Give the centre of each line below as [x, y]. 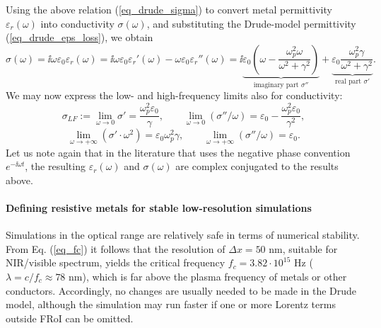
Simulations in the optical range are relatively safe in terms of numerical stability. [183, 235]
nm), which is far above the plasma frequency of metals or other [208, 276]
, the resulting [55, 166]
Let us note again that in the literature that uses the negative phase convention [178, 152]
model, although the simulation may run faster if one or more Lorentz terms [171, 304]
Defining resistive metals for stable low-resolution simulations [159, 207]
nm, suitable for [303, 248]
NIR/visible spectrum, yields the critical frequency [116, 262]
